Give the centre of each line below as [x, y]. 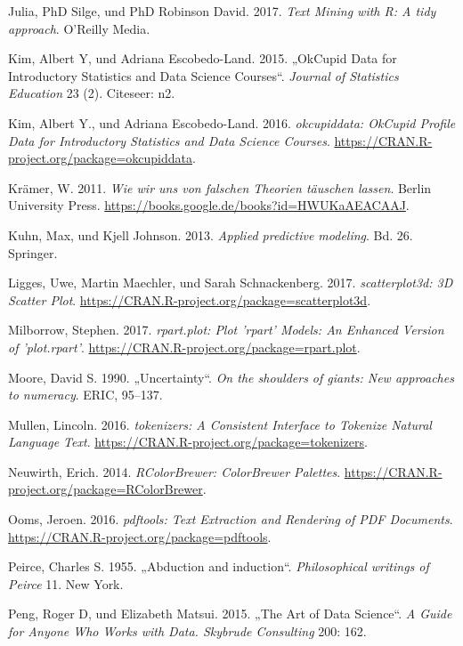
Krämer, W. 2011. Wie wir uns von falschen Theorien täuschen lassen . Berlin [220, 187]
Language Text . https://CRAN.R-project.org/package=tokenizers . [188, 442]
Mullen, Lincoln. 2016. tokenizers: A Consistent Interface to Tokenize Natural [220, 424]
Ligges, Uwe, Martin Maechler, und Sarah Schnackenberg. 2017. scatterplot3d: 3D [231, 283]
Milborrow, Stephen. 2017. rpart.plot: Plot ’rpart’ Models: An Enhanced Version [226, 330]
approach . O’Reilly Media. [79, 28]
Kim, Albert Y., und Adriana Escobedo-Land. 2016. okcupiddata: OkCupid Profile [232, 122]
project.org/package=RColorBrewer [106, 489]
